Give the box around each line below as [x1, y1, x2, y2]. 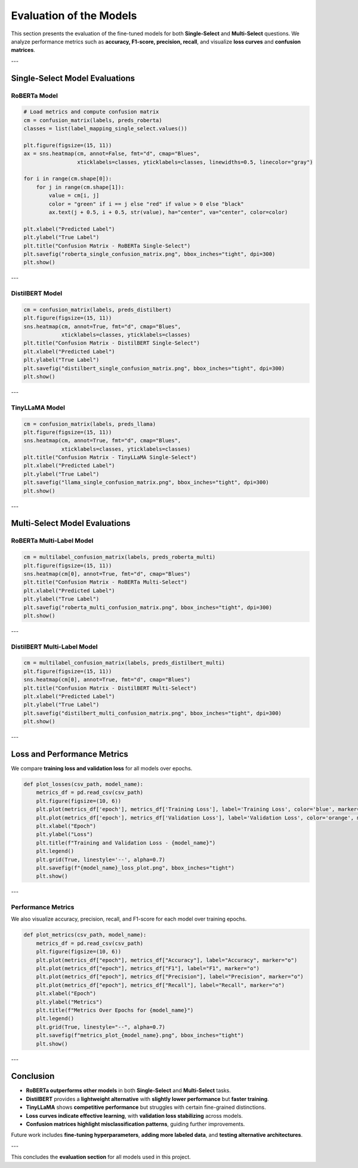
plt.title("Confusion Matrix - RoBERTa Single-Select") [23, 242, 191, 249]
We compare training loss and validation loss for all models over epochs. [11, 765, 193, 772]
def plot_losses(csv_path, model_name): [23, 781, 143, 788]
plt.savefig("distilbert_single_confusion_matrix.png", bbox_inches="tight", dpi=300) [23, 365, 285, 372]
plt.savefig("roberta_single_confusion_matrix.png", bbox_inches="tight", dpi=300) [23, 250, 276, 257]
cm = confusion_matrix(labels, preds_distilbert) [23, 306, 172, 313]
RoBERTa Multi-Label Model [11, 537, 94, 545]
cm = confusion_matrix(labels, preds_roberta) [23, 117, 162, 124]
